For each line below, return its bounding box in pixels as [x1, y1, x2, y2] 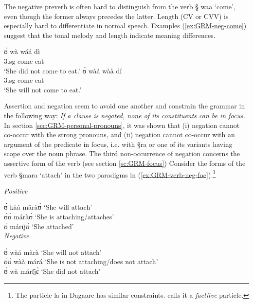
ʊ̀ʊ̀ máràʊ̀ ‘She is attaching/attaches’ [4, 211, 114, 221]
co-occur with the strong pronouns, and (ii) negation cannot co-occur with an [4, 129, 235, 140]
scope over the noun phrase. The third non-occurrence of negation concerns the [4, 148, 240, 159]
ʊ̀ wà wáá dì [4, 46, 40, 56]
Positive [4, 185, 28, 196]
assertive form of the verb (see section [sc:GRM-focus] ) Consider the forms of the [4, 158, 246, 168]
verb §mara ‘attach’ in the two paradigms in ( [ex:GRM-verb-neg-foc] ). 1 [4, 168, 216, 179]
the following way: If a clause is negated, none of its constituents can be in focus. [4, 110, 245, 120]
